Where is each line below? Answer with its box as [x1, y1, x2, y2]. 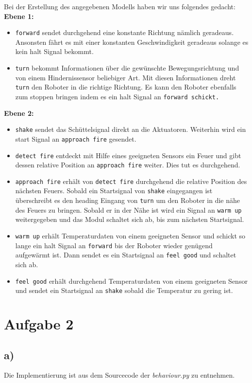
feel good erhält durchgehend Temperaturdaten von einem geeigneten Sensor [15, 275, 248, 286]
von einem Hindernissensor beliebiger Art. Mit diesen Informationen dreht [15, 72, 236, 82]
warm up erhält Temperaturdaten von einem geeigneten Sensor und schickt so [15, 231, 246, 241]
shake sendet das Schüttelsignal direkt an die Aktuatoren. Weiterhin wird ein [15, 124, 246, 134]
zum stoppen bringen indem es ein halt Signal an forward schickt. [15, 91, 219, 101]
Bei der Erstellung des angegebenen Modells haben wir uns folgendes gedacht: [4, 1, 235, 11]
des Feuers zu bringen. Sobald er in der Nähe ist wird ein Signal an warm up [15, 204, 242, 215]
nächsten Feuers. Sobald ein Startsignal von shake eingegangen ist [15, 185, 213, 196]
